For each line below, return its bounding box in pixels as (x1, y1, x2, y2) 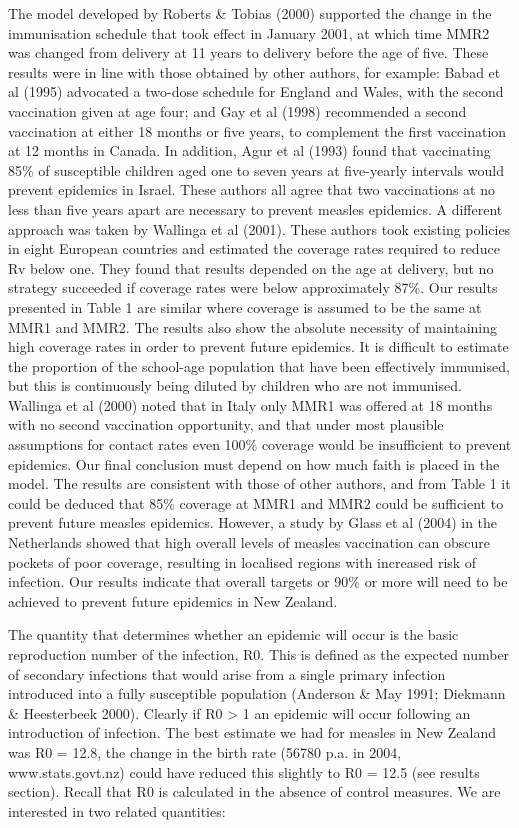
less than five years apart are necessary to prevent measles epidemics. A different (8, 198, 503, 219)
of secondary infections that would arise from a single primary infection (8, 663, 446, 684)
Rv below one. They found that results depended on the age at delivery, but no (8, 257, 494, 278)
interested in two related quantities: (8, 800, 226, 821)
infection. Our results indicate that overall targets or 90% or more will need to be (8, 571, 508, 592)
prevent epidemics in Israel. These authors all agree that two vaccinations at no (8, 179, 495, 200)
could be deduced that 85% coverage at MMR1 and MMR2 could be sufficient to (8, 492, 504, 513)
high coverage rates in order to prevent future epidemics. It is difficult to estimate (8, 336, 509, 357)
